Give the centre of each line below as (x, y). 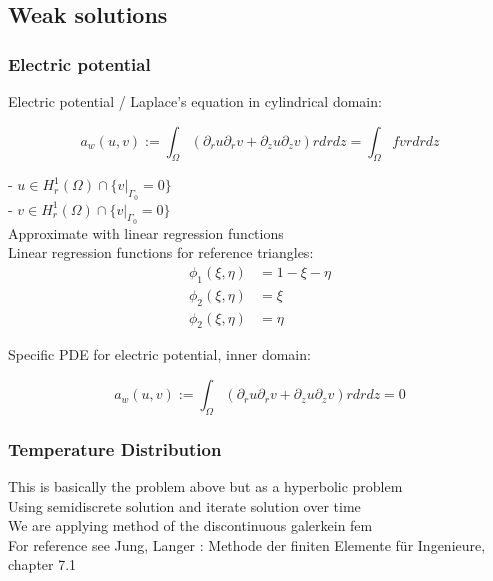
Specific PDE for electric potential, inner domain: (159, 354)
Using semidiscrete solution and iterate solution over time (184, 505)
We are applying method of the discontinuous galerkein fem (190, 525)
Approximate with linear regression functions (146, 232)
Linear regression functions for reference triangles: (161, 252)
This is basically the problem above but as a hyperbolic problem (205, 486)
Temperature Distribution (115, 448)
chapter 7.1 (42, 564)
